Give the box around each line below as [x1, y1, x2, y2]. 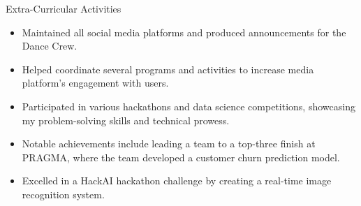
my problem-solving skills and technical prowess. [22, 112, 230, 127]
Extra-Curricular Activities [6, 1, 121, 15]
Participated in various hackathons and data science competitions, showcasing [22, 98, 355, 113]
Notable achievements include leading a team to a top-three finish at [22, 136, 316, 151]
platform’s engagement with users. [22, 75, 169, 90]
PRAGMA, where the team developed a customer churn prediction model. [22, 149, 340, 164]
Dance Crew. [22, 38, 78, 53]
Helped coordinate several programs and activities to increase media [22, 61, 314, 76]
